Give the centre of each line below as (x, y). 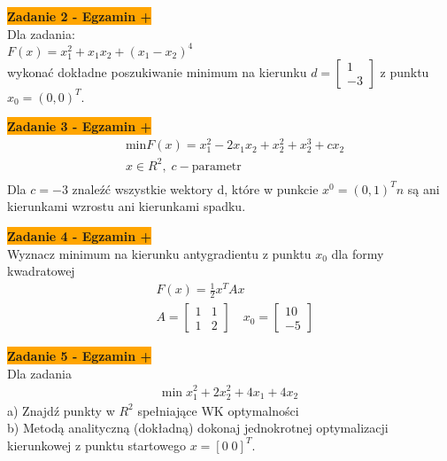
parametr (216, 166)
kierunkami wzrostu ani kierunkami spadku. (127, 206)
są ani (424, 188)
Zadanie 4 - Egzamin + (80, 236)
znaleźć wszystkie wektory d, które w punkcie (195, 188)
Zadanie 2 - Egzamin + (80, 16)
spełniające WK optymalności (218, 410)
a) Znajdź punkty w (61, 410)
